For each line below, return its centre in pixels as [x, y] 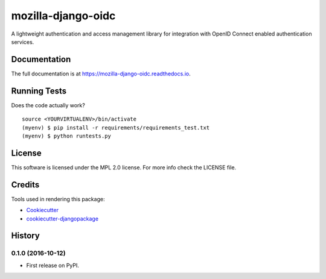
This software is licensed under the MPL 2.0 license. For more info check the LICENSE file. [124, 167]
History [26, 236]
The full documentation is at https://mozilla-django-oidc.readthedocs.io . [101, 74]
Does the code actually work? [48, 105]
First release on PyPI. [53, 265]
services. [23, 42]
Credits [25, 185]
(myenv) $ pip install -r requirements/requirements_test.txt [116, 127]
